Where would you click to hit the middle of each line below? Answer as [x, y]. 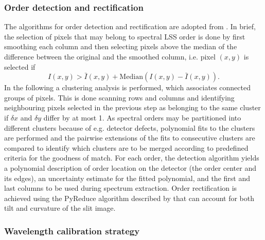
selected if [20, 66]
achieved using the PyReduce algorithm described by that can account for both [129, 198]
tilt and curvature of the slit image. [60, 208]
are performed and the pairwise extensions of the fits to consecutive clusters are [130, 138]
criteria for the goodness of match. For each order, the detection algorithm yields [132, 158]
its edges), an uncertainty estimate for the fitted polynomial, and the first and [127, 178]
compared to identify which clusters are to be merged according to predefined [126, 147]
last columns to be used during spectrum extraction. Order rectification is [121, 188]
